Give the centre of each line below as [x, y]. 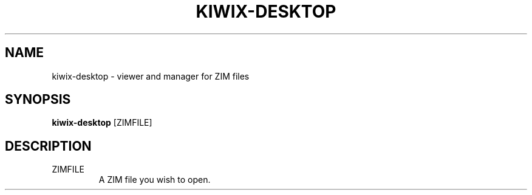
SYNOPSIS [38, 100]
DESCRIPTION [48, 146]
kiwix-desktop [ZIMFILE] [102, 123]
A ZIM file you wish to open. [155, 180]
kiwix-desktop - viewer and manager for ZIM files [151, 76]
